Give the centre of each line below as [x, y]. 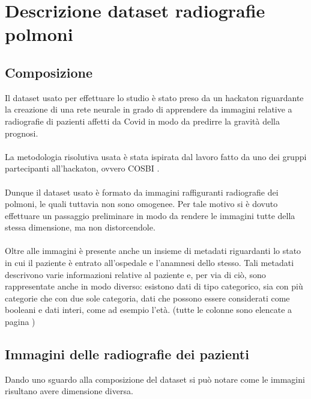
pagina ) [20, 322]
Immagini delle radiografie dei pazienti [127, 354]
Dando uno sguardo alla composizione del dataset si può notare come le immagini [155, 379]
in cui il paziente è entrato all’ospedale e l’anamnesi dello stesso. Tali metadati [149, 263]
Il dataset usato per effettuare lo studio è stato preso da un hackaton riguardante [154, 97]
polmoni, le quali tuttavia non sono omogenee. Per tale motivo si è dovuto [141, 204]
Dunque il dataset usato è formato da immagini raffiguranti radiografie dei [142, 192]
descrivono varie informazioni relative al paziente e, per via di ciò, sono [135, 274]
